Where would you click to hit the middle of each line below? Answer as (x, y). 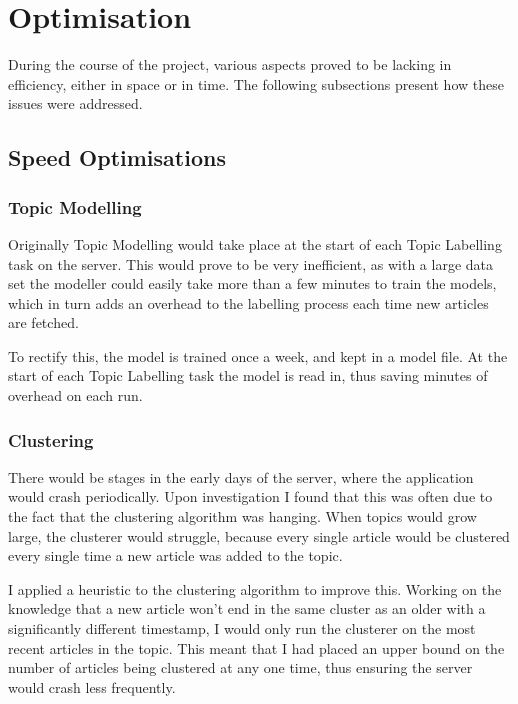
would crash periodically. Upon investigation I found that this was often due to (250, 496)
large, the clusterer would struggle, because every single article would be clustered (259, 535)
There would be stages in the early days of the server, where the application (241, 476)
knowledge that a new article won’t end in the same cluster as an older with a (247, 608)
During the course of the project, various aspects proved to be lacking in (230, 64)
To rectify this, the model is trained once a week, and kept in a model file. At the (258, 355)
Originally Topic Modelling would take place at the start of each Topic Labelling (255, 243)
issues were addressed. (75, 103)
